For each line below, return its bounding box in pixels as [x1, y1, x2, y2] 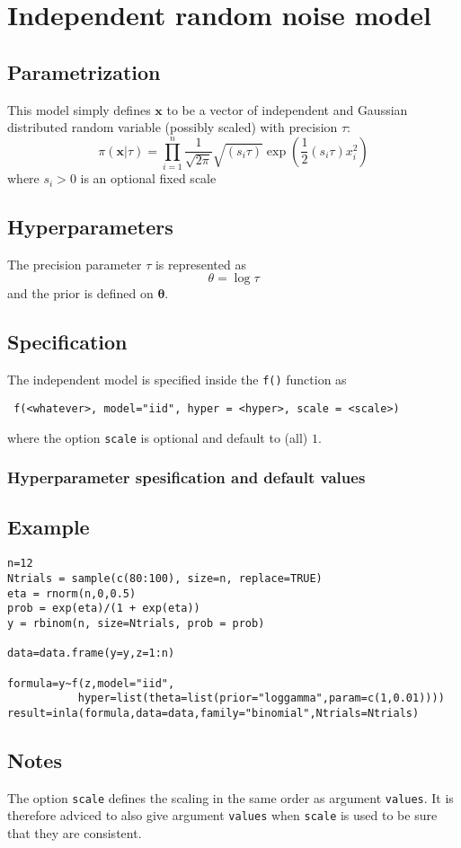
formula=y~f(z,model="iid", [7, 676, 175, 690]
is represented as [155, 254, 246, 273]
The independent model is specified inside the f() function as [7, 370, 347, 389]
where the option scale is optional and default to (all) [7, 428, 308, 446]
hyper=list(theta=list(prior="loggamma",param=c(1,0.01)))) [77, 692, 445, 705]
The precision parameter [7, 254, 142, 273]
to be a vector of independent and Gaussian [166, 100, 408, 119]
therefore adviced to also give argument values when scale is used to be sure [7, 806, 438, 825]
